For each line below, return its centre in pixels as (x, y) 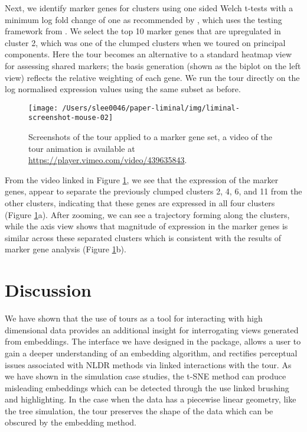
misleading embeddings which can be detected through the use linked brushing (147, 387)
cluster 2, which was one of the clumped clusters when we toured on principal (145, 42)
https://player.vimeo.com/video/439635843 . (108, 160)
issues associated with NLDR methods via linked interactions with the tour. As (148, 364)
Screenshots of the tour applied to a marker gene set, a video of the (150, 137)
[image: (43, 108)
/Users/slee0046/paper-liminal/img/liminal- (151, 108)
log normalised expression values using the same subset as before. (123, 89)
